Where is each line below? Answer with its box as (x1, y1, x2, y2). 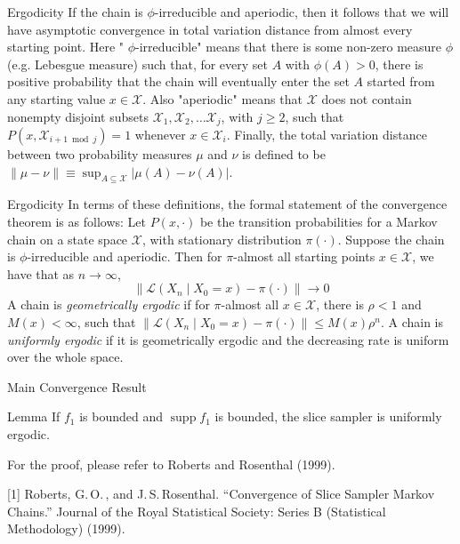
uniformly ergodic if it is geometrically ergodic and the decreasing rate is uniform (7, 330, 449, 348)
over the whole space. (7, 348, 124, 366)
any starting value (7, 89, 106, 108)
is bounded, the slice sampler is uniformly (214, 407, 442, 426)
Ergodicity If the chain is (7, 3, 143, 20)
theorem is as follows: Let (7, 212, 146, 230)
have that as (7, 264, 75, 283)
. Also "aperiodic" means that (142, 89, 303, 108)
